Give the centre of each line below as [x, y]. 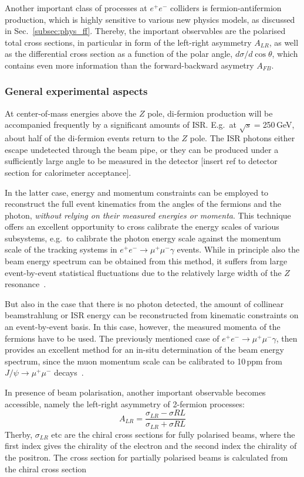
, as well [284, 42]
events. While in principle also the [238, 249]
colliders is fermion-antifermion [226, 8]
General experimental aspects [76, 91]
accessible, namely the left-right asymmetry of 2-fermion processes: [125, 403]
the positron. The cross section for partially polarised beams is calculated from [146, 457]
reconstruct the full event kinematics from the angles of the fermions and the [143, 204]
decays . [69, 372]
